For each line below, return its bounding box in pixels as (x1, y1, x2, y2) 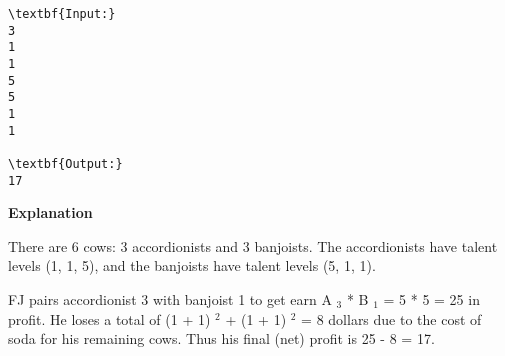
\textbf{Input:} (8, 7, 116, 21)
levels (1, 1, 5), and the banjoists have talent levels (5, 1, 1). (8, 255, 376, 276)
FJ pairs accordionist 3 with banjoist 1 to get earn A (8, 289, 332, 309)
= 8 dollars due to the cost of (301, 308, 482, 329)
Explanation (8, 202, 93, 223)
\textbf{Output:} (8, 156, 123, 171)
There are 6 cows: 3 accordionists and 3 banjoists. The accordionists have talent (8, 235, 498, 256)
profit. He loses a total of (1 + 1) (8, 308, 211, 329)
